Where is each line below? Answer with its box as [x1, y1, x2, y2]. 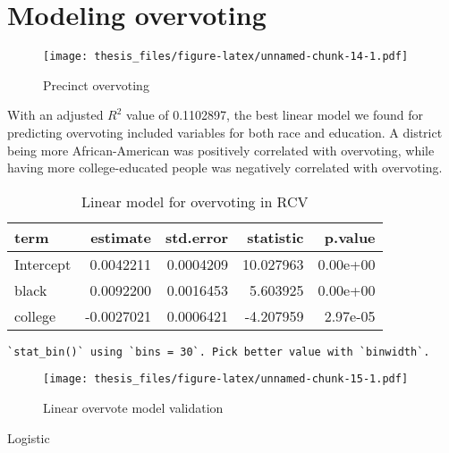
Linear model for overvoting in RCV [81, 190, 309, 212]
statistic [247, 226, 304, 247]
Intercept [14, 253, 72, 274]
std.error [165, 226, 229, 247]
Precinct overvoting [43, 75, 149, 94]
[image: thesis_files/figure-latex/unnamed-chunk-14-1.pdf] [43, 50, 409, 63]
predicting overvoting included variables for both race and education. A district [7, 122, 443, 141]
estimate [90, 226, 151, 247]
